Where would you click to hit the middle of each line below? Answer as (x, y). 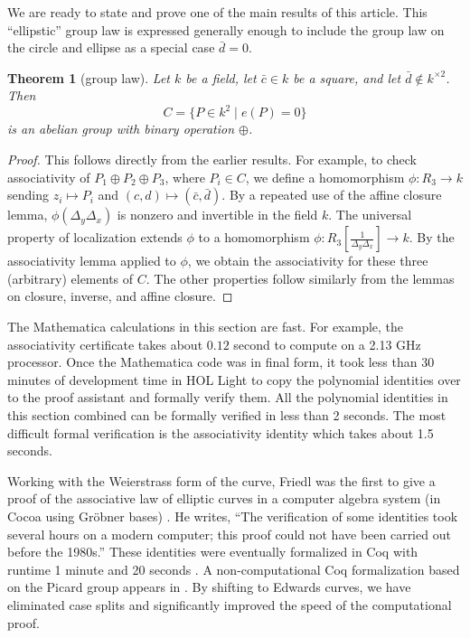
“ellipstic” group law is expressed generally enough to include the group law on (226, 29)
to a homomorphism (254, 237)
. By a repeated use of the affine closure (332, 195)
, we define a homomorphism (325, 177)
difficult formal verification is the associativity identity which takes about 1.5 (221, 432)
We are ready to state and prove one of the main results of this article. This (217, 12)
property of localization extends (95, 237)
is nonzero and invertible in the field (217, 215)
